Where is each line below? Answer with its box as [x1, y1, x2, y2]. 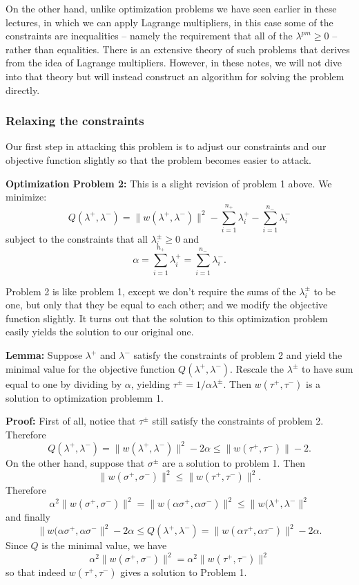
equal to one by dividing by [6, 376, 122, 391]
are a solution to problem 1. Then [162, 455, 306, 470]
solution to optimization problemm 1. [6, 390, 164, 405]
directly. [6, 82, 40, 97]
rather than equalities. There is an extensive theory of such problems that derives [6, 41, 350, 56]
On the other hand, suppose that [6, 455, 145, 470]
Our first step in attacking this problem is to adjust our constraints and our [6, 139, 327, 154]
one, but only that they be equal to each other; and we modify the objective [6, 297, 328, 312]
